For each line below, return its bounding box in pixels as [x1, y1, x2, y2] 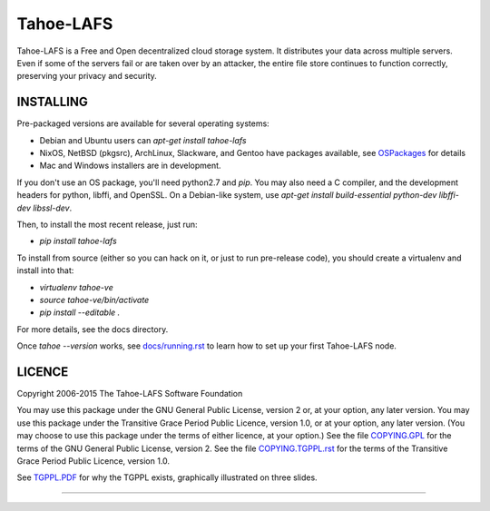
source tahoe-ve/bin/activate [39, 294, 150, 305]
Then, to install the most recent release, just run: [16, 219, 199, 230]
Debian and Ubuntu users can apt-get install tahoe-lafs [39, 134, 247, 145]
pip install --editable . [39, 307, 121, 318]
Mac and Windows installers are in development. [39, 160, 221, 172]
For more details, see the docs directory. [16, 323, 169, 335]
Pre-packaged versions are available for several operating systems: [16, 118, 269, 129]
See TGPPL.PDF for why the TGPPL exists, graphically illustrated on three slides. [16, 472, 318, 483]
